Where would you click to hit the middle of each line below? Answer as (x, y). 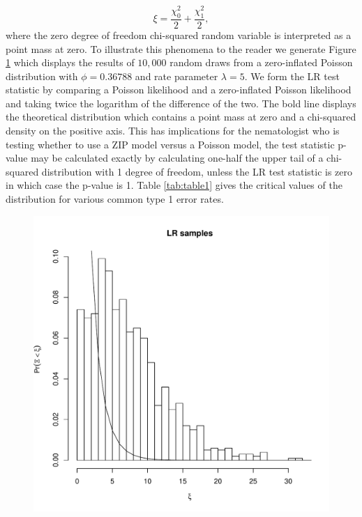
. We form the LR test (292, 76)
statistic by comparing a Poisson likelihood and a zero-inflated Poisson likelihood (179, 90)
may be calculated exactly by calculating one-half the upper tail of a (177, 158)
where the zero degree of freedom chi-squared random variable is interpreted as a (179, 34)
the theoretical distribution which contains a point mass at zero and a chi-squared (181, 117)
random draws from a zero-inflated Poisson (261, 62)
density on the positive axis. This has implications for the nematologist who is (173, 131)
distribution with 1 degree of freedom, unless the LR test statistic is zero (197, 171)
